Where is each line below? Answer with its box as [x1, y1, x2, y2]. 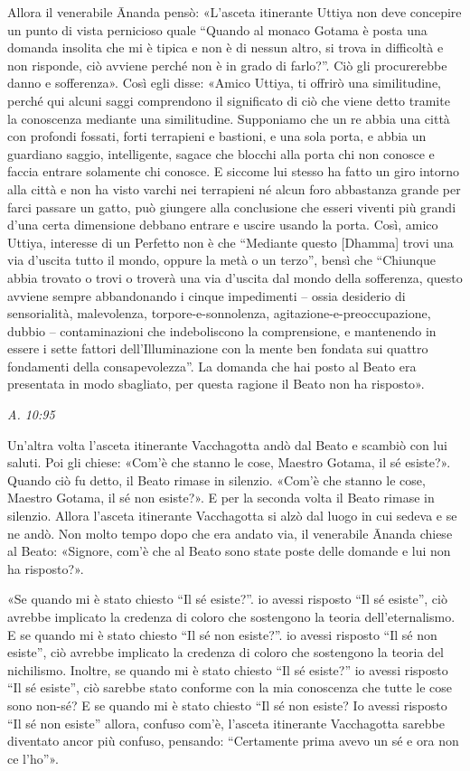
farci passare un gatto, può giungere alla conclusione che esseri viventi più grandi [7, 197, 456, 216]
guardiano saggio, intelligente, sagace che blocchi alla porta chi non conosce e [7, 144, 435, 163]
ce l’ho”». [7, 748, 59, 767]
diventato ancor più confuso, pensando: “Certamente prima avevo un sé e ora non [7, 731, 459, 750]
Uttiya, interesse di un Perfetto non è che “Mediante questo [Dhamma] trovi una [7, 232, 454, 251]
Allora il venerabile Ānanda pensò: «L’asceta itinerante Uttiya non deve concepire [7, 3, 462, 21]
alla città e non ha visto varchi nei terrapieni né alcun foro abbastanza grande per [7, 179, 461, 198]
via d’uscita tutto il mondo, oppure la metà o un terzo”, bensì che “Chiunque [7, 250, 436, 269]
